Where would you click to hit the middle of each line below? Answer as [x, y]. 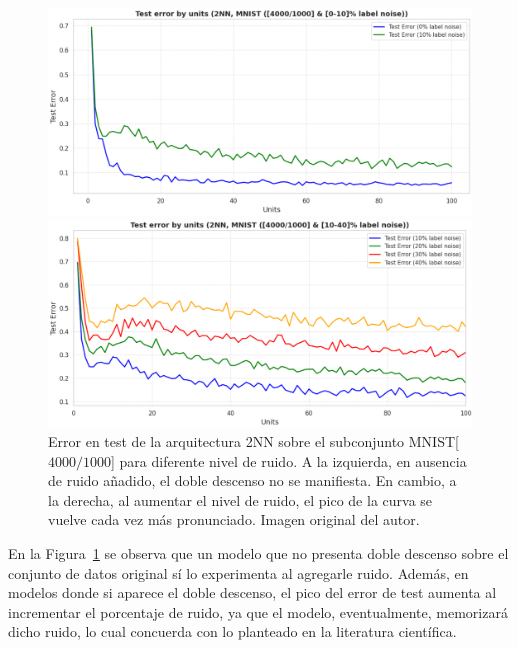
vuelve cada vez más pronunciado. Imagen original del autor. [234, 519]
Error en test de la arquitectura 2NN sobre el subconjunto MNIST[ [253, 441]
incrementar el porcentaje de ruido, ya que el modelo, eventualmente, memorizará [258, 611]
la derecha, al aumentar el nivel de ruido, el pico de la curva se [240, 499]
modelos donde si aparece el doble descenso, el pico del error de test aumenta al [252, 592]
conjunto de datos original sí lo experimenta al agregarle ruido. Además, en [238, 572]
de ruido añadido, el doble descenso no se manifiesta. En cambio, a [252, 480]
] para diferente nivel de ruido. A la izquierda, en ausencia [289, 460]
